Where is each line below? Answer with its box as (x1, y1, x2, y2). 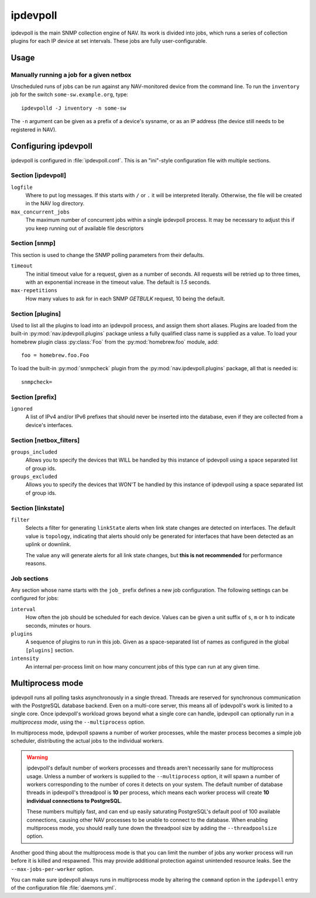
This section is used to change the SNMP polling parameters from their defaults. (11, 251, 205, 258)
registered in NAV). (11, 126, 57, 133)
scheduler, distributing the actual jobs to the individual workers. (11, 737, 164, 744)
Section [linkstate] (11, 504, 64, 512)
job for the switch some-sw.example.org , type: (11, 91, 129, 98)
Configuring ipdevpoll (11, 141, 93, 151)
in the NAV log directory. (25, 200, 85, 207)
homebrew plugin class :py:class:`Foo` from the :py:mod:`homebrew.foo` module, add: (11, 338, 219, 345)
